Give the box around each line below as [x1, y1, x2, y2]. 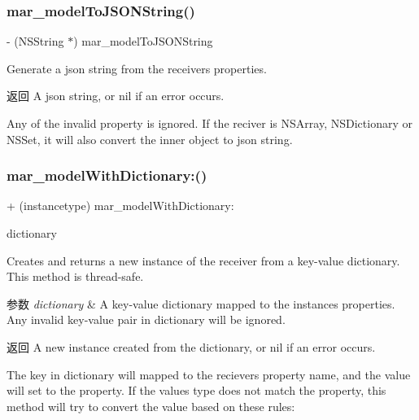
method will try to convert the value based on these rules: [7, 397, 295, 414]
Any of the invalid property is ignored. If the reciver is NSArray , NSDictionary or [7, 115, 412, 131]
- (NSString [7, 33, 64, 50]
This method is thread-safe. [7, 268, 144, 285]
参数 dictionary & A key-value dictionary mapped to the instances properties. [7, 295, 395, 312]
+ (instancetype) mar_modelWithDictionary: [7, 197, 234, 214]
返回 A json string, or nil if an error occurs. [7, 87, 225, 104]
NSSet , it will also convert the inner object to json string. [7, 130, 293, 147]
